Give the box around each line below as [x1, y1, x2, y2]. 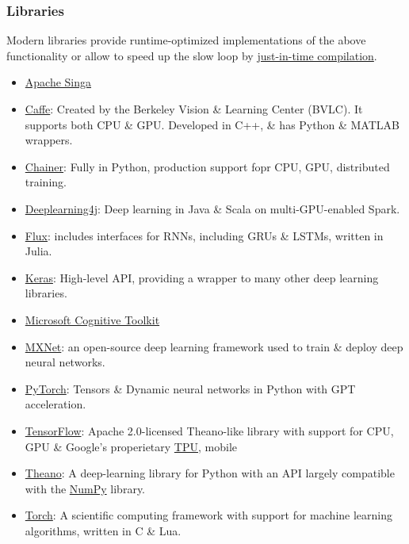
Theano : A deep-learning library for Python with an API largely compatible [25, 465, 395, 481]
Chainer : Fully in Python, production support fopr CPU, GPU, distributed [25, 158, 390, 174]
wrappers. [25, 132, 73, 148]
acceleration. [25, 396, 86, 412]
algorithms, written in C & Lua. [25, 522, 182, 538]
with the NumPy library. [25, 480, 145, 496]
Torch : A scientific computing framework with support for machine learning [25, 507, 392, 523]
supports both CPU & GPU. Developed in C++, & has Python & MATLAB [25, 116, 399, 132]
